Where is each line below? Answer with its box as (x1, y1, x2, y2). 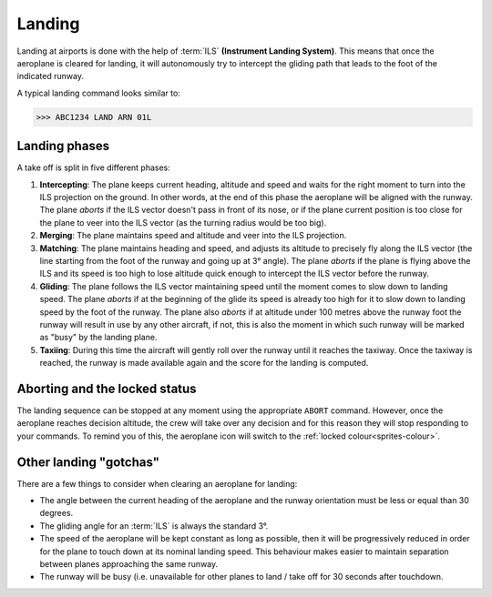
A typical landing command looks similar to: (16, 87, 181, 98)
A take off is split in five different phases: (16, 162, 170, 173)
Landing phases (16, 138, 109, 154)
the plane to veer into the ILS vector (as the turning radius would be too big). (39, 217, 327, 228)
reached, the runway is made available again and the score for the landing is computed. (39, 358, 369, 369)
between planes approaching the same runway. (39, 559, 219, 569)
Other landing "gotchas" (16, 454, 159, 470)
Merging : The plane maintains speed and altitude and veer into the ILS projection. (39, 230, 347, 241)
